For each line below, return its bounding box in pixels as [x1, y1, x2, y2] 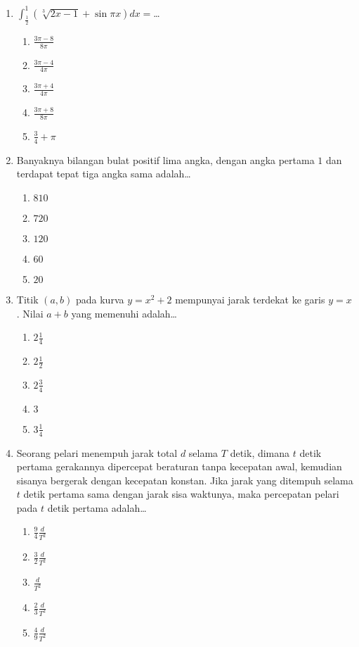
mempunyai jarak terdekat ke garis [175, 292, 325, 306]
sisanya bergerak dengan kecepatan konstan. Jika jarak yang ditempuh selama [16, 472, 353, 487]
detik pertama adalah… [47, 500, 147, 515]
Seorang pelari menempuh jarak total [16, 445, 178, 460]
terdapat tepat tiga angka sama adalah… [16, 166, 191, 181]
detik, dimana [230, 445, 290, 460]
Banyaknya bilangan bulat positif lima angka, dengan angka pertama [16, 152, 315, 167]
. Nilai [16, 306, 44, 320]
